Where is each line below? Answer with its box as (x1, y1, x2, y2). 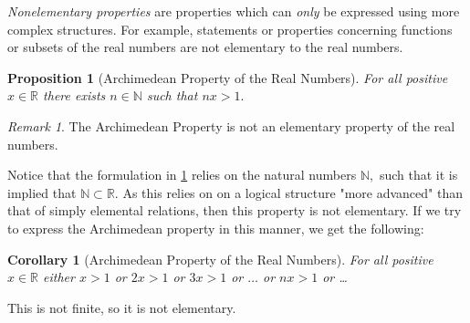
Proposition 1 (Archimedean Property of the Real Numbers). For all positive (7, 68, 448, 87)
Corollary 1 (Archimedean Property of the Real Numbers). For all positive (7, 249, 433, 268)
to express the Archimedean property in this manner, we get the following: (7, 218, 424, 237)
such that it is (379, 165, 458, 184)
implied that (7, 182, 77, 202)
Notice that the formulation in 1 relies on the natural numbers (7, 165, 357, 184)
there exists (43, 86, 106, 105)
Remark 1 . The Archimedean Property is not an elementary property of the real (7, 116, 455, 135)
